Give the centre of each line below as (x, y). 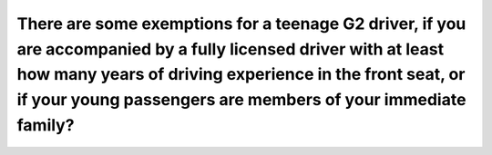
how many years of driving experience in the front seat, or (241, 75)
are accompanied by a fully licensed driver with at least (231, 49)
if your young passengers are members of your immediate (241, 100)
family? (46, 125)
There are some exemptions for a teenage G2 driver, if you (241, 24)
